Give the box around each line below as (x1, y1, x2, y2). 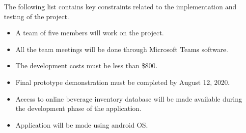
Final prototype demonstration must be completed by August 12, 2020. (15, 77, 230, 87)
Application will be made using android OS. (15, 119, 148, 130)
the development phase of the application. (15, 103, 141, 113)
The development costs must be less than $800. (15, 60, 158, 71)
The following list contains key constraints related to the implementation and (4, 1, 237, 11)
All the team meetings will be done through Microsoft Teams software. (15, 44, 228, 54)
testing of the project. (4, 11, 69, 21)
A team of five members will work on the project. (15, 27, 164, 38)
